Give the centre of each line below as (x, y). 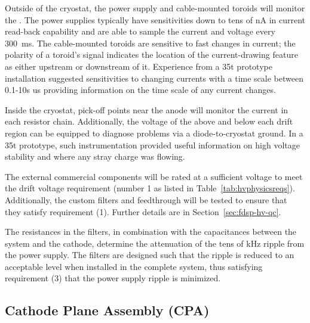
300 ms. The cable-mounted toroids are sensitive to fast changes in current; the (150, 43)
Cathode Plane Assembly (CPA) (107, 310)
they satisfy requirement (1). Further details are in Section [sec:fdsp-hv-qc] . (143, 211)
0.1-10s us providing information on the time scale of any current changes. (140, 90)
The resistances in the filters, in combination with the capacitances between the (151, 232)
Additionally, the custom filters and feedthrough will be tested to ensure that (146, 199)
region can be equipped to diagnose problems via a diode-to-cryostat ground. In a (154, 133)
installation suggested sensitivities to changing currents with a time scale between (154, 78)
